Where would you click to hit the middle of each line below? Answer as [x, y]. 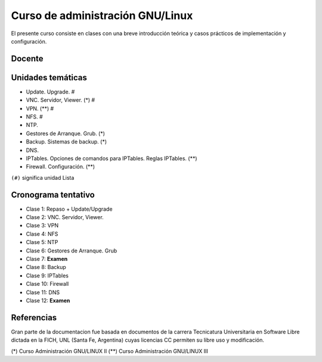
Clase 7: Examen [47, 259]
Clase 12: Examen [48, 300]
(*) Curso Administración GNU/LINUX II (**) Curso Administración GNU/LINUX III [109, 351]
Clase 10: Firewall [47, 284]
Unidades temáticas [49, 77]
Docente [27, 59]
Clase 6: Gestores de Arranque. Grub [72, 251]
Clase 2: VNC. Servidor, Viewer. [65, 217]
